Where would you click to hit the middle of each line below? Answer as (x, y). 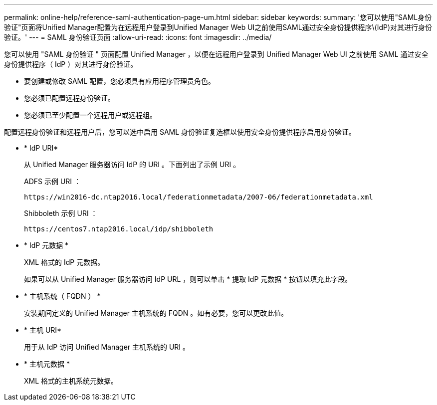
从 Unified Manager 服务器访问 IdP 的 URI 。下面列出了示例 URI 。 (132, 164)
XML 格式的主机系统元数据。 (71, 381)
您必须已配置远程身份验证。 (69, 98)
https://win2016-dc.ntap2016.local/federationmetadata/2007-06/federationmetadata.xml (199, 197)
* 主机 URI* (43, 330)
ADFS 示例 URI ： (53, 181)
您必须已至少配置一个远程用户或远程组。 (90, 115)
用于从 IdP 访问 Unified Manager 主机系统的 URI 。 (107, 347)
